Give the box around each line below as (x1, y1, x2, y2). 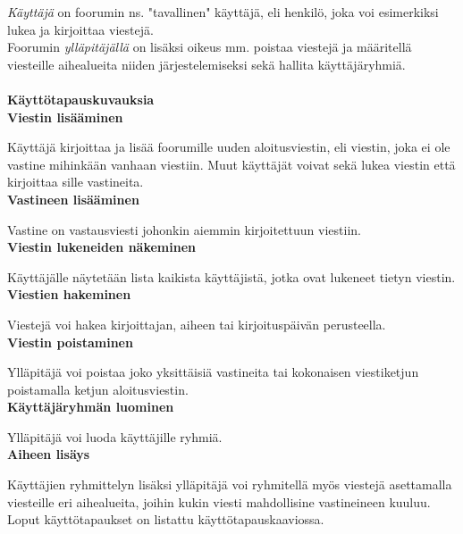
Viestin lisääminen (7, 107, 123, 126)
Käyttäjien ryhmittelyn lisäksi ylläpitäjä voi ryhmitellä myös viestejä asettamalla (7, 475, 452, 494)
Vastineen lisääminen (7, 189, 139, 208)
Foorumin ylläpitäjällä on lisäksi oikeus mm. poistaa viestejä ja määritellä (7, 38, 412, 56)
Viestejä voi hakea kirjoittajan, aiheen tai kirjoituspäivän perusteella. (7, 314, 386, 333)
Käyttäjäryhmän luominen (7, 397, 174, 416)
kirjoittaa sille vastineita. (7, 172, 144, 191)
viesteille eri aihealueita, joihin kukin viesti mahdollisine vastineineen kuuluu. (7, 492, 431, 511)
